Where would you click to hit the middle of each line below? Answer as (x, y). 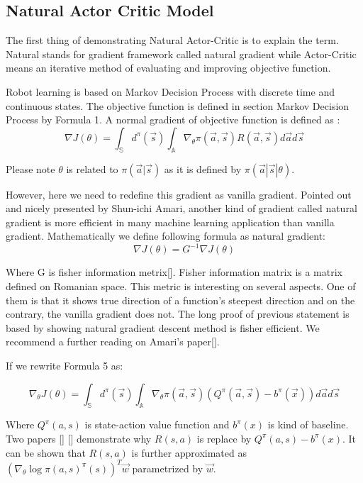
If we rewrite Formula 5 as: (65, 365)
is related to (92, 168)
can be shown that (46, 452)
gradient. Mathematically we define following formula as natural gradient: (166, 236)
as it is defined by (203, 168)
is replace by (224, 438)
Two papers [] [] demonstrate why (79, 438)
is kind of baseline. (308, 424)
